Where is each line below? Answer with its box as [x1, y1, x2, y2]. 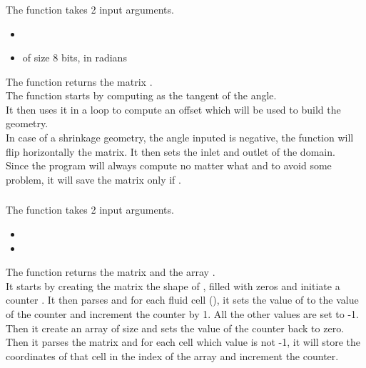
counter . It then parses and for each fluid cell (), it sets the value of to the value [6, 292, 359, 307]
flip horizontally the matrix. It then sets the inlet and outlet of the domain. [6, 144, 335, 159]
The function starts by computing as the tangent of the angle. [6, 88, 277, 103]
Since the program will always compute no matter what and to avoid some [6, 158, 332, 173]
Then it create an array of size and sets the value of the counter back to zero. [6, 320, 345, 335]
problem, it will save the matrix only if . [6, 171, 181, 187]
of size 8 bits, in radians [22, 50, 127, 65]
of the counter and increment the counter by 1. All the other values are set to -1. [6, 306, 359, 321]
